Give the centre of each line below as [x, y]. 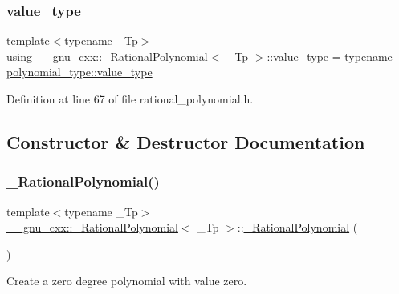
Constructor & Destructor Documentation [186, 141]
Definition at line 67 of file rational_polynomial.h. [130, 99]
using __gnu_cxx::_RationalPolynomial [107, 56]
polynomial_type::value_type [79, 72]
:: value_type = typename [330, 56]
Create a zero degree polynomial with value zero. [127, 281]
